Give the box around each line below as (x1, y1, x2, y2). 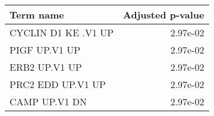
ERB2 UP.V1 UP (10, 60, 82, 74)
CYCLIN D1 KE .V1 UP (10, 26, 114, 39)
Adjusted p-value (123, 8, 204, 21)
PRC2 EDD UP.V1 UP (10, 77, 106, 91)
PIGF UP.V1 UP (10, 43, 81, 57)
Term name (10, 8, 64, 21)
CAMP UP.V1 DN (10, 95, 87, 108)
